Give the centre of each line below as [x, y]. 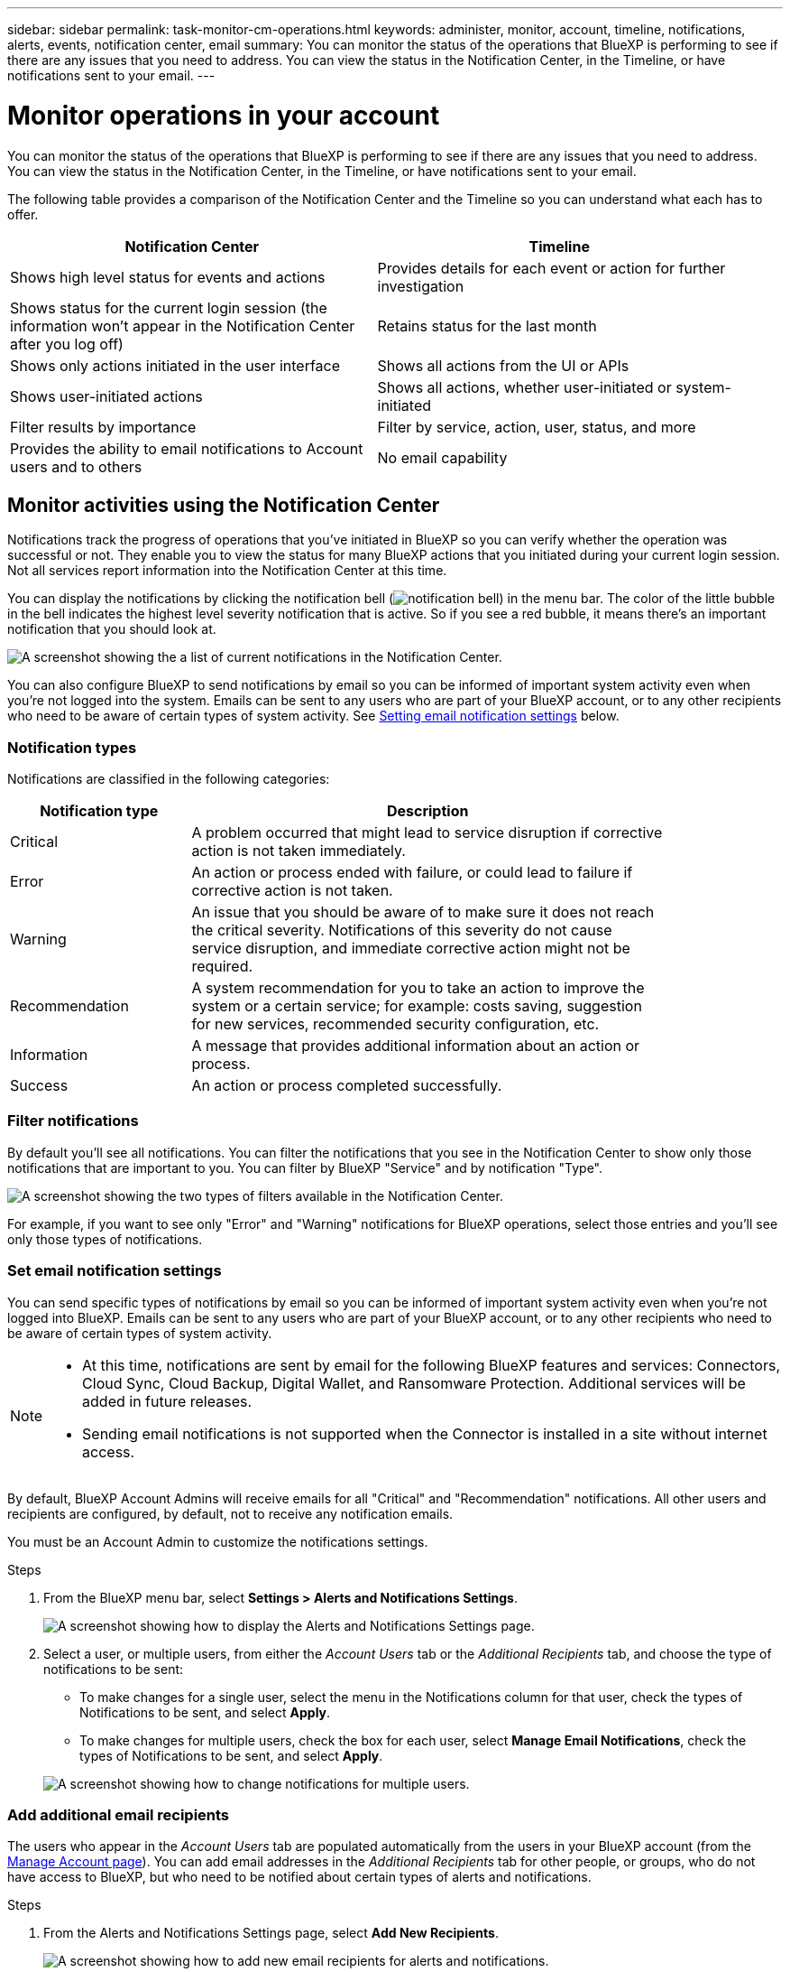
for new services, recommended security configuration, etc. [395, 1024]
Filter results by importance [103, 427]
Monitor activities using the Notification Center [224, 505]
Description [427, 811]
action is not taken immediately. [299, 851]
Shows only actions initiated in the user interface [175, 365]
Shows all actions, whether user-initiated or [524, 387]
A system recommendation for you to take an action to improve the [418, 988]
